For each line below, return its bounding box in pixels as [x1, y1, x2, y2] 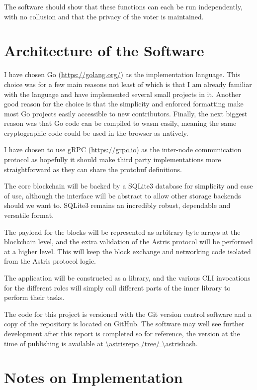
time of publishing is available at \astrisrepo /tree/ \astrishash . [4, 338, 198, 348]
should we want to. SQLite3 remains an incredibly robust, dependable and [4, 200, 231, 210]
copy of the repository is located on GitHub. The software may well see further [4, 318, 245, 329]
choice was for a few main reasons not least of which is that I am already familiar [4, 79, 252, 89]
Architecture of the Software [4, 40, 204, 61]
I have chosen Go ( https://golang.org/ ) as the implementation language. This [4, 69, 241, 80]
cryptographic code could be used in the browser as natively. [4, 127, 188, 138]
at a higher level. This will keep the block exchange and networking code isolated [4, 246, 251, 256]
